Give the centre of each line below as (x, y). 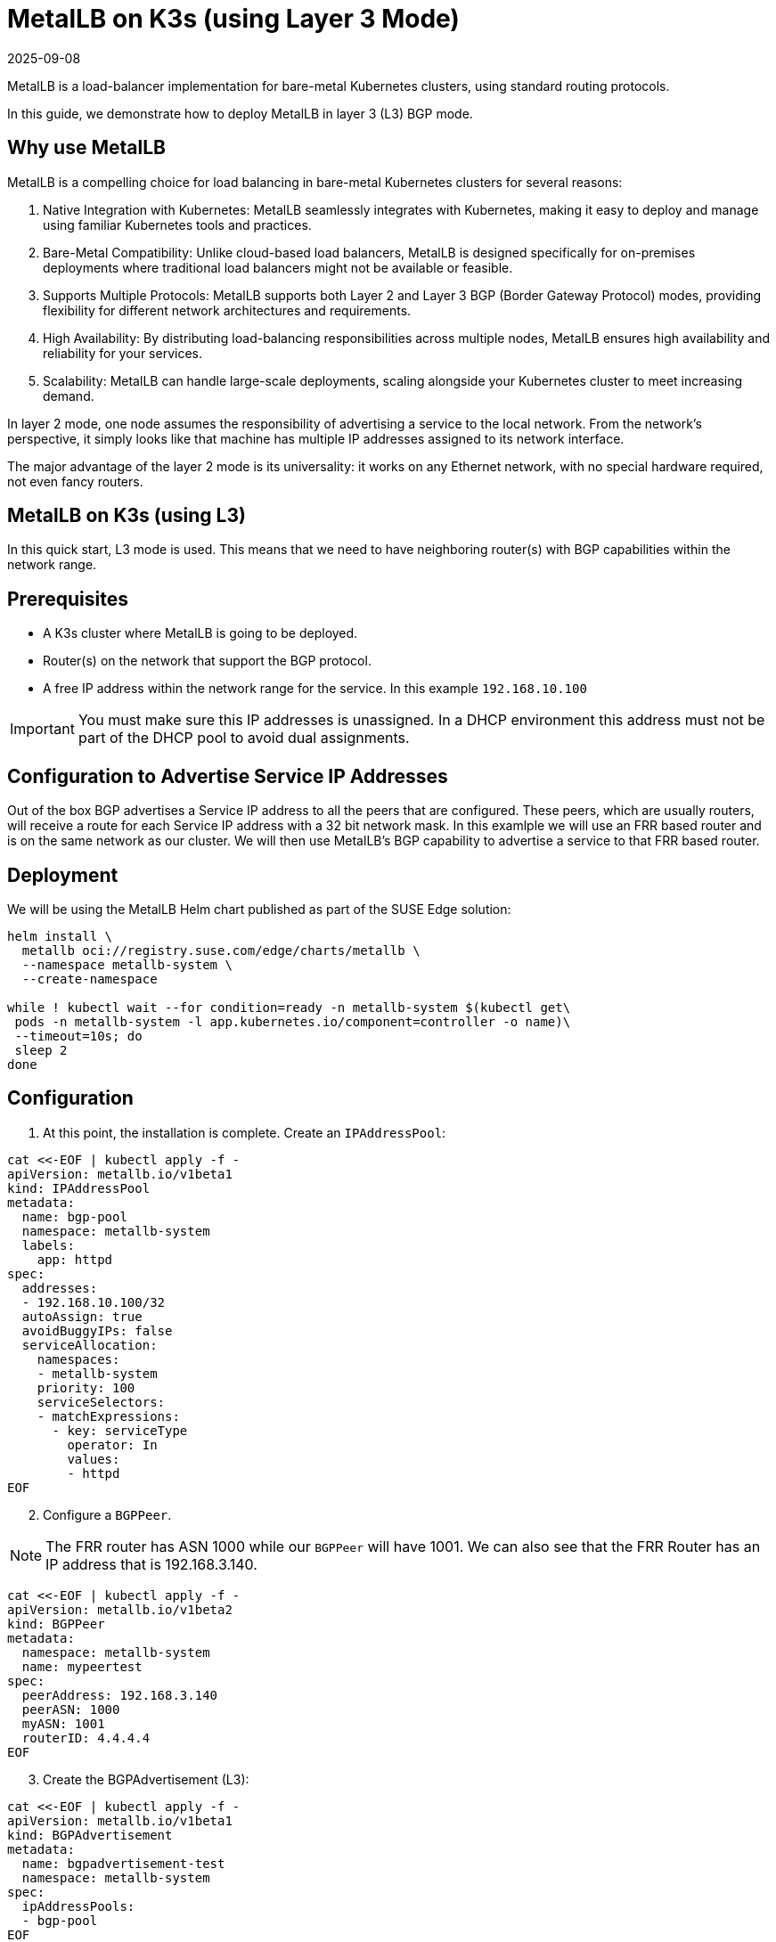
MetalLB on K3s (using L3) (127, 516)
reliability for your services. (123, 353)
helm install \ (60, 936)
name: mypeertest (82, 1666)
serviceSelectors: (101, 1402)
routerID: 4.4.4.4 (86, 1738)
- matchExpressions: (108, 1416)
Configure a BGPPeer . (107, 1514)
